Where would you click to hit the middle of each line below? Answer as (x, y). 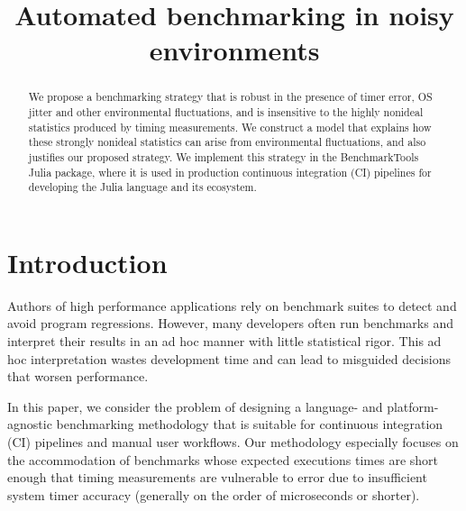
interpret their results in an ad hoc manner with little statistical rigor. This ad (224, 341)
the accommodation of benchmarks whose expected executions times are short (223, 459)
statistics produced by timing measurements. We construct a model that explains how (230, 127)
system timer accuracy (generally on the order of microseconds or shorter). (214, 494)
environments (234, 50)
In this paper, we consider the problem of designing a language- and (195, 406)
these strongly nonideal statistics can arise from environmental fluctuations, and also (227, 142)
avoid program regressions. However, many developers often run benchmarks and (230, 323)
